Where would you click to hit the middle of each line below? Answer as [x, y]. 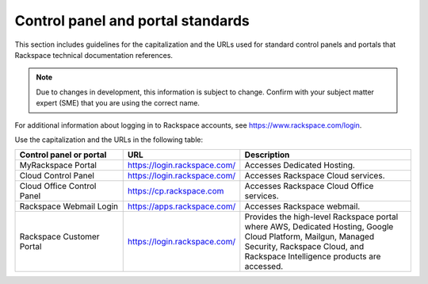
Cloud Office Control [58, 186]
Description [267, 155]
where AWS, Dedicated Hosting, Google [319, 227]
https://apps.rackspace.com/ [182, 206]
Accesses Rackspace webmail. [302, 206]
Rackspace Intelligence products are [313, 256]
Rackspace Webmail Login [69, 206]
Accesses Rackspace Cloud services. [315, 176]
